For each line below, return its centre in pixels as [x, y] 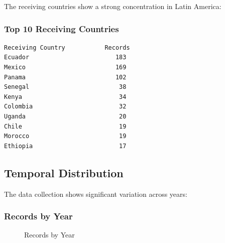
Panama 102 [65, 77]
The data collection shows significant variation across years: [96, 194]
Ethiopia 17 [65, 146]
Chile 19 [65, 126]
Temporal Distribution [64, 172]
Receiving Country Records [67, 47]
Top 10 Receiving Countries [62, 28]
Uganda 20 [65, 116]
